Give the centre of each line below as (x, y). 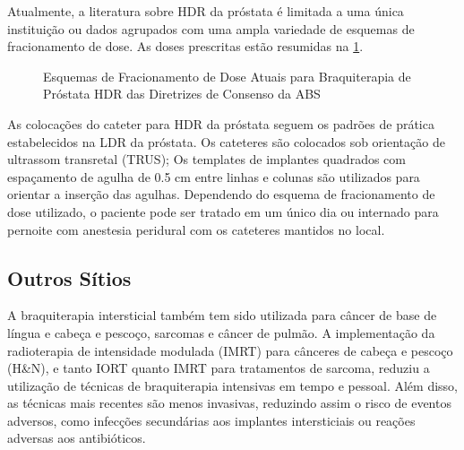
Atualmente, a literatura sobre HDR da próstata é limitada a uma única (206, 11)
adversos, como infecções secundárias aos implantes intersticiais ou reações (211, 420)
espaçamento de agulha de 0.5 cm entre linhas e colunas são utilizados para (214, 176)
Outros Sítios (69, 277)
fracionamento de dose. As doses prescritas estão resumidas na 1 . (185, 46)
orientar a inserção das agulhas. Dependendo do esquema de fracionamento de (221, 194)
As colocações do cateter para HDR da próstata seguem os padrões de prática (221, 123)
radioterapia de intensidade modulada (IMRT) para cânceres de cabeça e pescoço (230, 350)
